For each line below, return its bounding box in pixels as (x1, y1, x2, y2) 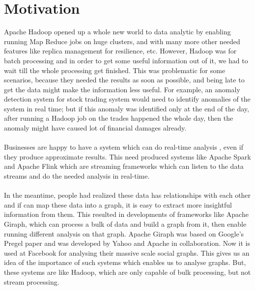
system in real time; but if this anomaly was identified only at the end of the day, (4, 103, 249, 113)
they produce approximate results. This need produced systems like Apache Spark (4, 151, 251, 161)
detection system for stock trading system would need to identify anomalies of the (4, 94, 251, 104)
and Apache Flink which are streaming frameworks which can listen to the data (4, 161, 244, 171)
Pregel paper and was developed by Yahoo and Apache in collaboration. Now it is (4, 238, 251, 248)
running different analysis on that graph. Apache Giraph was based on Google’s (4, 228, 244, 238)
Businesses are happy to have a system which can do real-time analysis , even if (4, 142, 243, 152)
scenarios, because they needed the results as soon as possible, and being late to (4, 75, 245, 85)
